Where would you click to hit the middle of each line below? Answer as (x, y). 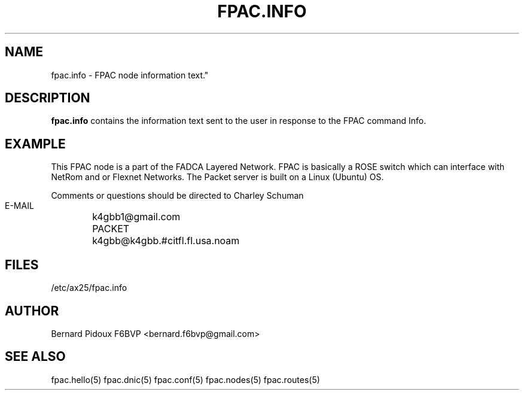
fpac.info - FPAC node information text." (130, 75)
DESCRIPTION (48, 98)
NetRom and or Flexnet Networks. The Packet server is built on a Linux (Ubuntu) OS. (217, 177)
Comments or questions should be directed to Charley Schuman (177, 196)
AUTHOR (32, 311)
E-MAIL (19, 206)
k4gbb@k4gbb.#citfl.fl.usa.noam (166, 241)
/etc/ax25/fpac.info (89, 288)
